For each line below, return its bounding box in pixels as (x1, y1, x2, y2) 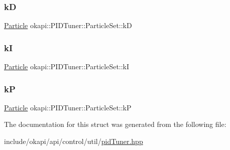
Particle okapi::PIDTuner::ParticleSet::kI (4, 61, 130, 72)
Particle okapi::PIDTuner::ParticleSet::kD (4, 20, 132, 31)
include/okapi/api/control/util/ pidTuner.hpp (4, 136, 143, 146)
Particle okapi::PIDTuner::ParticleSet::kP (4, 102, 132, 112)
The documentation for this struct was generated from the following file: (4, 119, 226, 129)
